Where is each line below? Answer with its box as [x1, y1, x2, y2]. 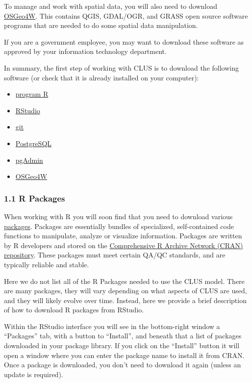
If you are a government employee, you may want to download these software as [4, 36, 244, 47]
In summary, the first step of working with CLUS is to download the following [4, 62, 239, 73]
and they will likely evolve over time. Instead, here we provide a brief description [4, 295, 247, 305]
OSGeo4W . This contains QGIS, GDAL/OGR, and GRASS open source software [4, 10, 248, 21]
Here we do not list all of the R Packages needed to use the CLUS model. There [4, 276, 245, 286]
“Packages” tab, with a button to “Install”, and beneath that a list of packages [4, 331, 242, 341]
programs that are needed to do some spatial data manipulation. [4, 20, 198, 30]
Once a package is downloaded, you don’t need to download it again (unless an [4, 359, 241, 370]
